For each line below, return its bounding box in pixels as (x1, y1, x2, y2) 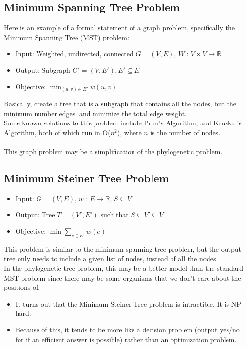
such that (100, 209, 129, 220)
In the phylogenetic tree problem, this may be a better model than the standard (4, 263, 244, 273)
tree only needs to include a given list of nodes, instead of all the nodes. (4, 253, 218, 264)
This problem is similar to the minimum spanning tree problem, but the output (4, 244, 241, 254)
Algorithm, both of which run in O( (4, 127, 111, 137)
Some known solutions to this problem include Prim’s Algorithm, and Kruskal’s (4, 118, 242, 128)
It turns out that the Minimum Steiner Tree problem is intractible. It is (15, 298, 229, 308)
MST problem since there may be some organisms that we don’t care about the (4, 272, 241, 283)
